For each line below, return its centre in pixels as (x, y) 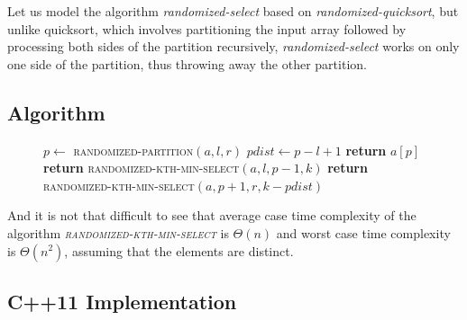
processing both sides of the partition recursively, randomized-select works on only (233, 46)
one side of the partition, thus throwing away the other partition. (187, 63)
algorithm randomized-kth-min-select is (118, 232)
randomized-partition (133, 150)
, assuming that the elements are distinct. (179, 250)
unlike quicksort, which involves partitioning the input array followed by (207, 28)
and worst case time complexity (363, 232)
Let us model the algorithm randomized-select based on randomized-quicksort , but (233, 11)
